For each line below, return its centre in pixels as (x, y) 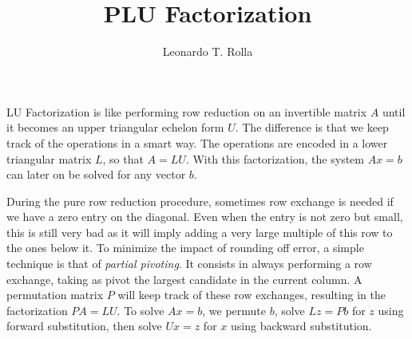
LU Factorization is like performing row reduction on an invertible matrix (187, 111)
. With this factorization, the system (275, 158)
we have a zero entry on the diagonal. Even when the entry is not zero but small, (205, 217)
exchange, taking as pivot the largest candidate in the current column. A (184, 279)
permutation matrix (55, 295)
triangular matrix (49, 158)
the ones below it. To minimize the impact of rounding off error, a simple (185, 248)
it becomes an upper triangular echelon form (115, 127)
